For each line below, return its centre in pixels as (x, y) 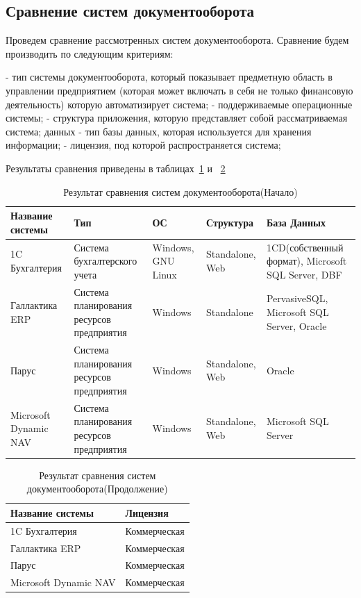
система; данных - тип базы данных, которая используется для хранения (159, 131)
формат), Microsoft (307, 261)
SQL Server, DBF (304, 274)
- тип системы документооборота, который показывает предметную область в (169, 77)
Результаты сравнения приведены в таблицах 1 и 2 (116, 168)
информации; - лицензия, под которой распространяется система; (143, 145)
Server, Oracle (296, 325)
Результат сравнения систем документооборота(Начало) (180, 191)
